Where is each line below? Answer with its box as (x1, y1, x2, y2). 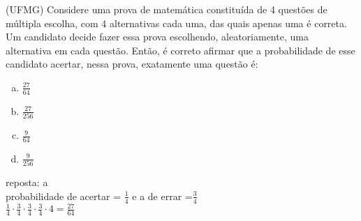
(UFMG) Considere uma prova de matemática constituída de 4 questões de (6, 2, 327, 16)
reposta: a (6, 175, 48, 190)
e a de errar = (132, 188, 193, 203)
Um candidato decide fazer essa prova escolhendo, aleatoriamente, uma (6, 29, 309, 44)
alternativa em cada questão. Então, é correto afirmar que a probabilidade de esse (6, 43, 355, 57)
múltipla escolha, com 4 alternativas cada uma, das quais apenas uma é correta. (6, 15, 347, 30)
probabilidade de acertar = (6, 188, 121, 203)
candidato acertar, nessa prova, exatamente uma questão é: (6, 56, 258, 71)
